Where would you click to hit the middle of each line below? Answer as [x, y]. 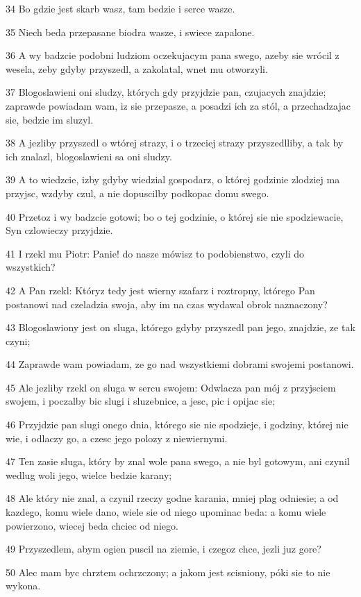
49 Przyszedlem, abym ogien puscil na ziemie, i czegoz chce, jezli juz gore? [163, 549]
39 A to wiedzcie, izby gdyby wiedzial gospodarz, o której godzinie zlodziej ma [173, 179]
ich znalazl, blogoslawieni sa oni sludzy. [89, 156]
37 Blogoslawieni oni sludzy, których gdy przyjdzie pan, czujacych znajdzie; [166, 92]
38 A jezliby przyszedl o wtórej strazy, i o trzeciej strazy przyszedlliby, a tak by [175, 143]
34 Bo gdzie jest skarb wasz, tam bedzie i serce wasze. [120, 8]
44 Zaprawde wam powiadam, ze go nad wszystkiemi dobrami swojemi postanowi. [180, 364]
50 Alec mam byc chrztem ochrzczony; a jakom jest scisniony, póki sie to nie [168, 572]
